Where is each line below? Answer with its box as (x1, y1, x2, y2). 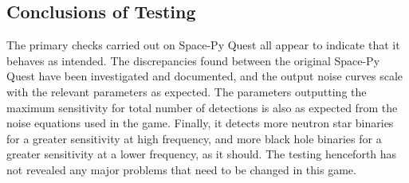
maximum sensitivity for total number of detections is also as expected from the (6, 99, 398, 115)
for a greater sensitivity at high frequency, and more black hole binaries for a (6, 130, 382, 146)
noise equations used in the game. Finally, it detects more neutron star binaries (6, 115, 394, 131)
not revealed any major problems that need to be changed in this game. (6, 161, 356, 177)
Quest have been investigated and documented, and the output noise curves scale (6, 68, 403, 84)
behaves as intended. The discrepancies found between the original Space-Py (6, 52, 380, 68)
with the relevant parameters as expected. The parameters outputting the (6, 83, 367, 99)
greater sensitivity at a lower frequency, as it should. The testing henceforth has (6, 146, 397, 162)
